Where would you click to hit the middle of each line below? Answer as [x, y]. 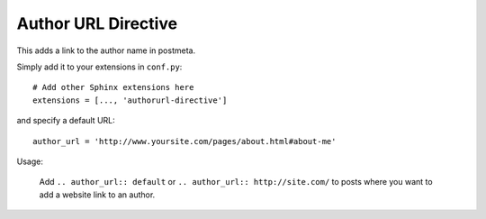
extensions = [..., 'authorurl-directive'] [130, 100]
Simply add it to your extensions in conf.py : [99, 67]
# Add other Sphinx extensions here [113, 87]
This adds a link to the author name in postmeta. [106, 50]
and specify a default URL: [66, 121]
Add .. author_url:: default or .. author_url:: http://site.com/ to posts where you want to [236, 182]
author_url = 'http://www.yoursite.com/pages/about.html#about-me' [184, 141]
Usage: [30, 161]
